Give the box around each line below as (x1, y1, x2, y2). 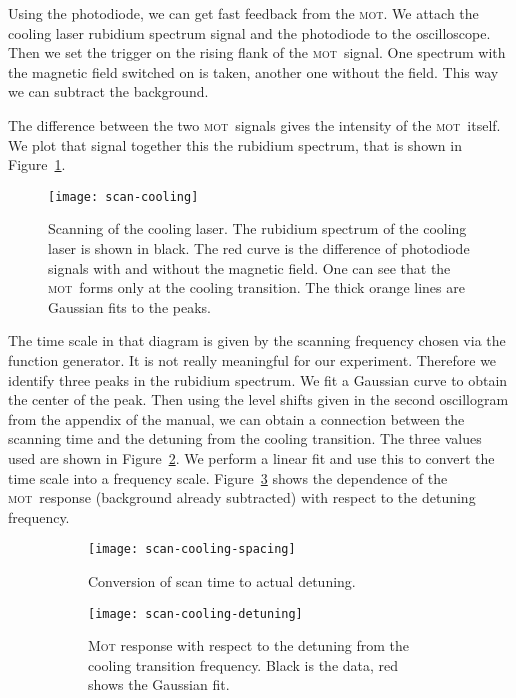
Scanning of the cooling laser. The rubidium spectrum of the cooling (48, 218, 467, 239)
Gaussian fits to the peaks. (48, 296, 211, 317)
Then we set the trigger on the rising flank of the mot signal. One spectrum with (8, 42, 506, 63)
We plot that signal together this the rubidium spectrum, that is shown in (8, 134, 462, 155)
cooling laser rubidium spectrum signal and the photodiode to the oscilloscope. (8, 22, 491, 43)
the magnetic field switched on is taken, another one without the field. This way (8, 61, 499, 82)
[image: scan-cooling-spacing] (88, 542, 296, 557)
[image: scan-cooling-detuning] (88, 606, 303, 621)
